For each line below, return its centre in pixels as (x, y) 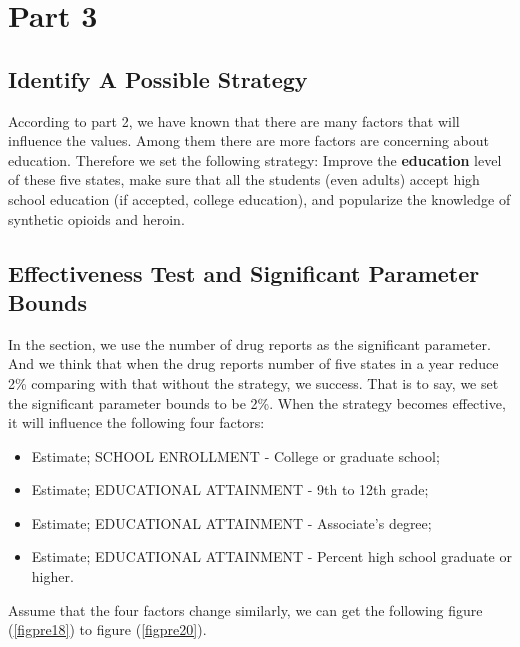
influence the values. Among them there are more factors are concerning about (249, 140)
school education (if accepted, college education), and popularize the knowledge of (259, 198)
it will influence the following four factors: (136, 422)
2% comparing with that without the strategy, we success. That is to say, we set (253, 382)
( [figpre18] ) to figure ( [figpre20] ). (107, 629)
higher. (52, 576)
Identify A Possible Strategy (158, 78)
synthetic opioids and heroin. (96, 218)
